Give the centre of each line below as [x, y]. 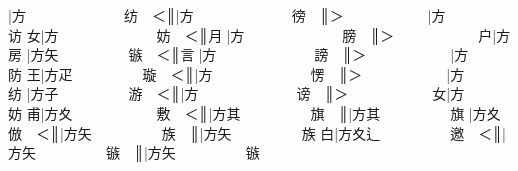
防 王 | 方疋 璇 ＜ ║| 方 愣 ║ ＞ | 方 [236, 73]
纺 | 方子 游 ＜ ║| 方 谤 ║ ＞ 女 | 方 [236, 93]
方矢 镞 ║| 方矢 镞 [134, 152]
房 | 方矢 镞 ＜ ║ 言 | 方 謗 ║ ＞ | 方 [238, 54]
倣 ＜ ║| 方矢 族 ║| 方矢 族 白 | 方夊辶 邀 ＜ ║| [257, 132]
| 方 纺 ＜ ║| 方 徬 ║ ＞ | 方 [227, 15]
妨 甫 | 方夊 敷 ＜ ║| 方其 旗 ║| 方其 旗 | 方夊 [254, 112]
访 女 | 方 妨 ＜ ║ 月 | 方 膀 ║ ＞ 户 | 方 [259, 34]
